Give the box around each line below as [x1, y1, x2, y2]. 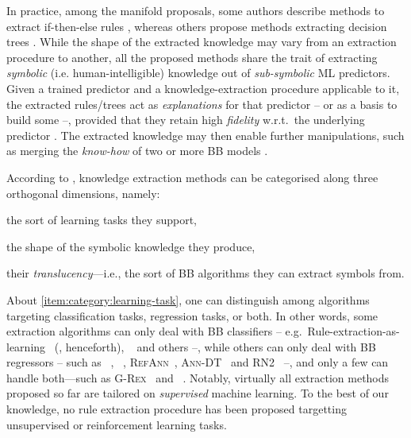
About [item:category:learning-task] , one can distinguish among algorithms [6, 291, 370, 308]
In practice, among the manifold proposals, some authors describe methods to [6, 2, 385, 18]
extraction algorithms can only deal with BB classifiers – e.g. [6, 323, 302, 339]
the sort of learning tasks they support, [6, 211, 198, 228]
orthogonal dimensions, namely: [6, 184, 160, 201]
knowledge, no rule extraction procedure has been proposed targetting [6, 401, 347, 417]
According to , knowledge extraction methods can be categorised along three [6, 169, 378, 185]
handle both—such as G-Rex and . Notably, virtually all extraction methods [6, 369, 390, 386]
